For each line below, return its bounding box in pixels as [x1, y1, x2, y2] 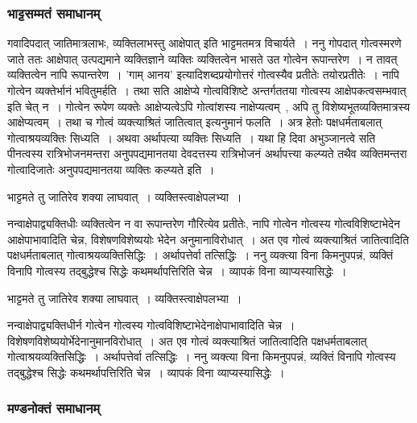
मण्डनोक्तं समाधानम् [7, 398, 101, 418]
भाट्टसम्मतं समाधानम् [7, 2, 101, 23]
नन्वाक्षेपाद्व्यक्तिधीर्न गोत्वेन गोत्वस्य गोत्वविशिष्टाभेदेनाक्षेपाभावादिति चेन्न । [7, 317, 295, 334]
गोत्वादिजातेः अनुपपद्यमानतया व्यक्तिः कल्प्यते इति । [7, 160, 215, 177]
